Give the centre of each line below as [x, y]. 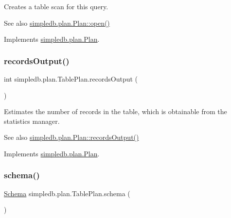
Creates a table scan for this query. [56, 6]
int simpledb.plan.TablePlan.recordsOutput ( [71, 79]
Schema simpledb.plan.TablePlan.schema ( [67, 193]
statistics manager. [32, 121]
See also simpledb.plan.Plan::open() [57, 23]
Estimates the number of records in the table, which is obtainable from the [115, 111]
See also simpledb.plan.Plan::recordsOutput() [71, 137]
